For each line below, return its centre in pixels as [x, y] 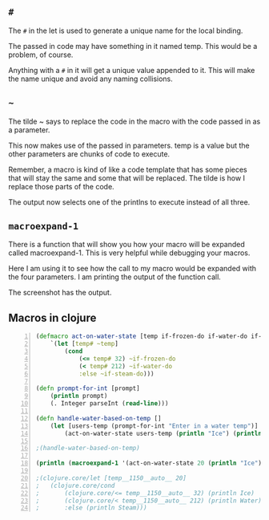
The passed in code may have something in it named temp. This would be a [133, 46]
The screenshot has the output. [60, 293]
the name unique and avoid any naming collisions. [91, 79]
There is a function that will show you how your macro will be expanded [127, 245]
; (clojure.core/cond [75, 485]
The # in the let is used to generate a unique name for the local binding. [126, 30]
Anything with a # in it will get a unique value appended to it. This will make [132, 70]
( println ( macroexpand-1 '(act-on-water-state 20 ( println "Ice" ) [149, 463]
